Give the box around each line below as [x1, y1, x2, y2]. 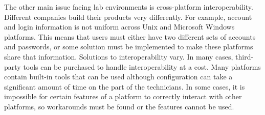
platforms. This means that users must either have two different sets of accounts [4, 31, 256, 42]
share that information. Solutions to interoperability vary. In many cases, [4, 51, 233, 62]
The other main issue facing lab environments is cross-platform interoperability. [4, 2, 253, 12]
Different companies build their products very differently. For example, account [4, 11, 252, 22]
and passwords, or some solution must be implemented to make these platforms [4, 41, 253, 52]
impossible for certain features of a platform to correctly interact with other [4, 91, 242, 102]
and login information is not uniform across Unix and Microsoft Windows [4, 21, 235, 32]
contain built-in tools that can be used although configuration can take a [4, 71, 233, 82]
